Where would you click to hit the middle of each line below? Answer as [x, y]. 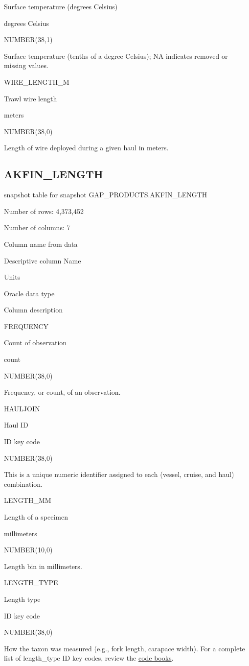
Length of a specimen [36, 517]
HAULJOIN [22, 408]
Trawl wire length [31, 98]
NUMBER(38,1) [28, 39]
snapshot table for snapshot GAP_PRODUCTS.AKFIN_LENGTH [106, 195]
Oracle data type [29, 293]
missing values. [26, 65]
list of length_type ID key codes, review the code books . [89, 658]
